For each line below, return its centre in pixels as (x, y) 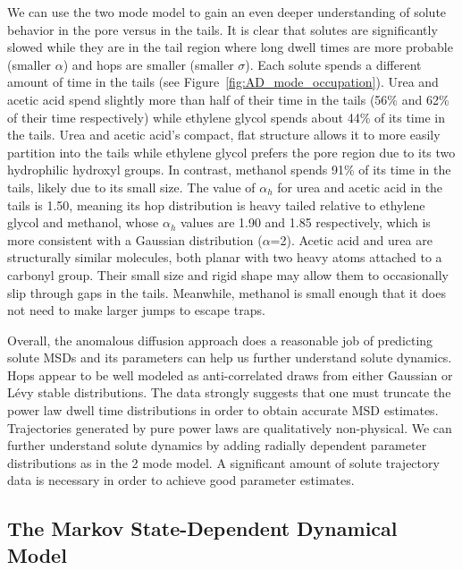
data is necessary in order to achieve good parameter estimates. (181, 480)
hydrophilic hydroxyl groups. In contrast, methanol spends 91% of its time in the (229, 170)
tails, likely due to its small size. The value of (131, 187)
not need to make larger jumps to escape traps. (136, 310)
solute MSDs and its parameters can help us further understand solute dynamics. (230, 357)
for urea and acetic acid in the (360, 187)
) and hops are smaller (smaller (148, 64)
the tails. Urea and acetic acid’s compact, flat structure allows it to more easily (224, 135)
